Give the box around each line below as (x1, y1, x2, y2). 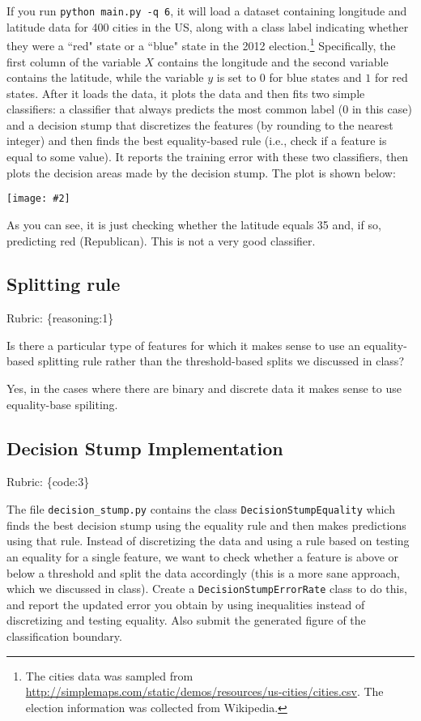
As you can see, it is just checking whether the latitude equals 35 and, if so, (6, 215, 381, 233)
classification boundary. (6, 627, 122, 644)
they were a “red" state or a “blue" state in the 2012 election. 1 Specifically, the (6, 35, 396, 53)
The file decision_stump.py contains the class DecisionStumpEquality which (6, 501, 395, 518)
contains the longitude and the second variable (157, 53, 389, 70)
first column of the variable (6, 53, 141, 70)
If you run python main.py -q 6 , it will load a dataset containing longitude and (6, 2, 407, 19)
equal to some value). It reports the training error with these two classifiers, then (6, 148, 409, 165)
